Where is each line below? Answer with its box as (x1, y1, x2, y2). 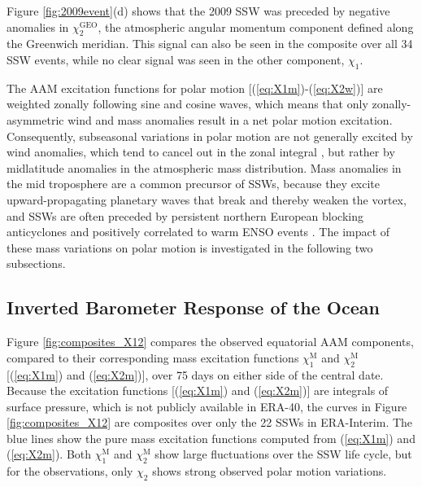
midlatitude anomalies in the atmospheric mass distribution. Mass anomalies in (7, 159, 402, 176)
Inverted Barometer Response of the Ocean (7, 295, 380, 320)
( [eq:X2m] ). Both (7, 445, 92, 463)
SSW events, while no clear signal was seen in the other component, (7, 50, 345, 68)
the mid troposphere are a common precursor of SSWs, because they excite (7, 175, 381, 192)
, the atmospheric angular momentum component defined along (98, 18, 414, 35)
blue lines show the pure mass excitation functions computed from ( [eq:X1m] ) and (7, 429, 415, 446)
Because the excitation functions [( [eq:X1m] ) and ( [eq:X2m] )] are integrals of (7, 382, 389, 399)
